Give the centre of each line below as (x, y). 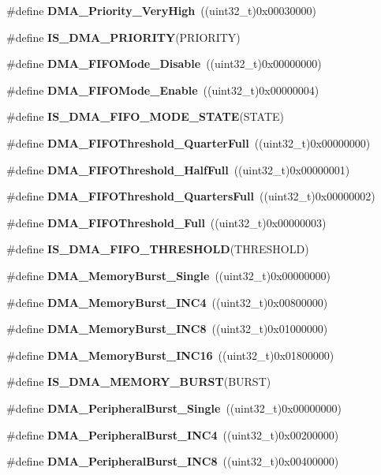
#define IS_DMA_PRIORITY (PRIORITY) (123, 37)
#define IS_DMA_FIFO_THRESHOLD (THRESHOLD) (158, 249)
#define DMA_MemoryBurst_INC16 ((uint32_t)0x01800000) (170, 355)
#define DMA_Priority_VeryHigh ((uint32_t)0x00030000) (161, 10)
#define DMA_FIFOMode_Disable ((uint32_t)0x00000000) (164, 64)
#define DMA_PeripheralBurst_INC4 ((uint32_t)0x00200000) (173, 434)
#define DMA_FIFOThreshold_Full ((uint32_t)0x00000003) (166, 222)
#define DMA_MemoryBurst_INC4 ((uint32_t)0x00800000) (167, 302)
